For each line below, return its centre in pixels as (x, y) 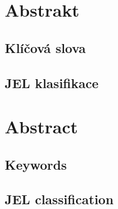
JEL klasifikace (52, 82)
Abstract (42, 127)
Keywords (36, 164)
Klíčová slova (45, 47)
